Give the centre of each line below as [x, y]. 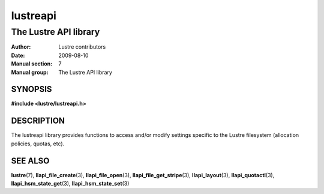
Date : [18, 55]
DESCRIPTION [38, 121]
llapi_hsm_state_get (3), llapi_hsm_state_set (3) [70, 184]
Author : [21, 47]
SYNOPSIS [31, 89]
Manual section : [32, 64]
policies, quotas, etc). [38, 144]
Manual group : [30, 72]
